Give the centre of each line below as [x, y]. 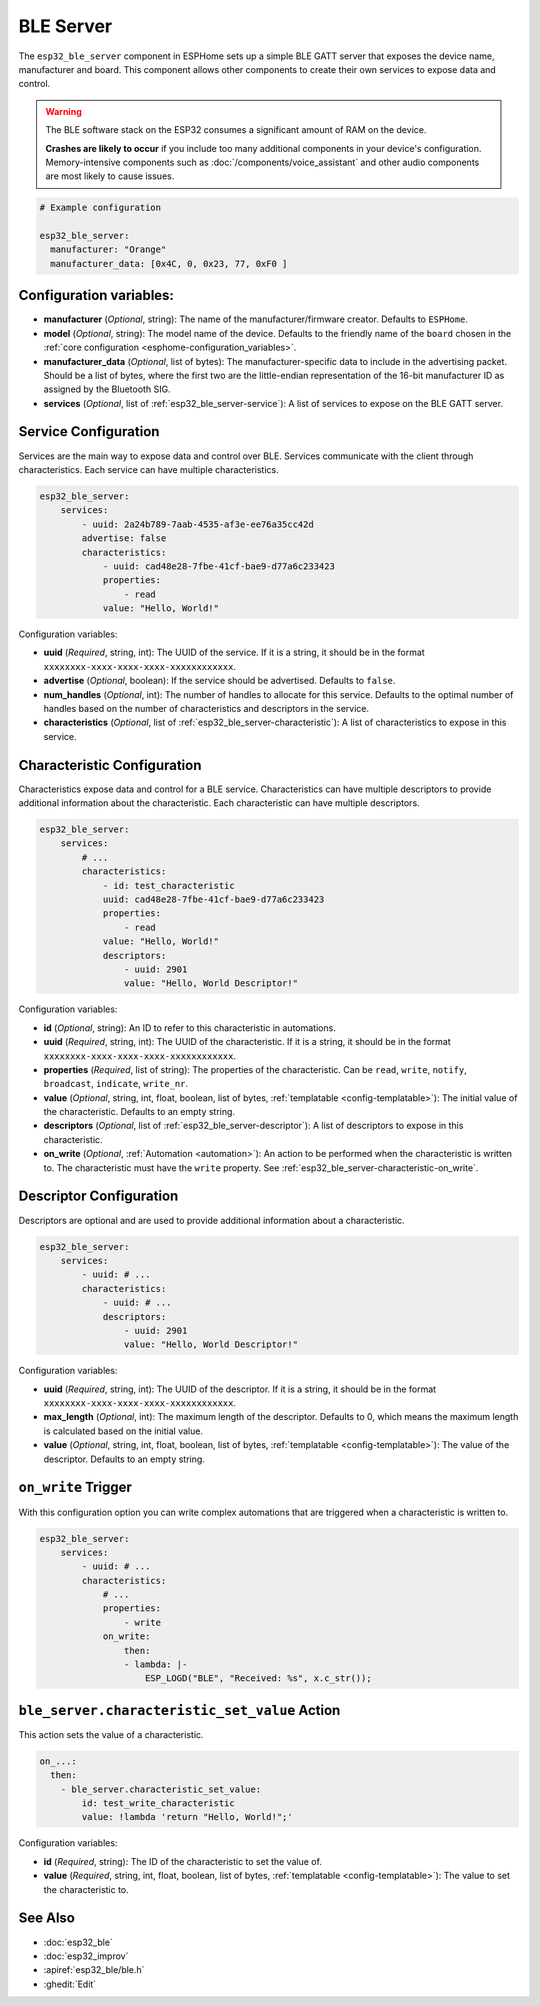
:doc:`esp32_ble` [78, 1942]
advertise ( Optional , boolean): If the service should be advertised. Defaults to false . [219, 681]
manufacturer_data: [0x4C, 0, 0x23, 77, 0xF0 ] [169, 263]
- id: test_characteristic [168, 885]
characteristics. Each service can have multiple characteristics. [148, 469]
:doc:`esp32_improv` [86, 1956]
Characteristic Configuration [110, 765]
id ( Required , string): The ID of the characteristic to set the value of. [182, 1861]
